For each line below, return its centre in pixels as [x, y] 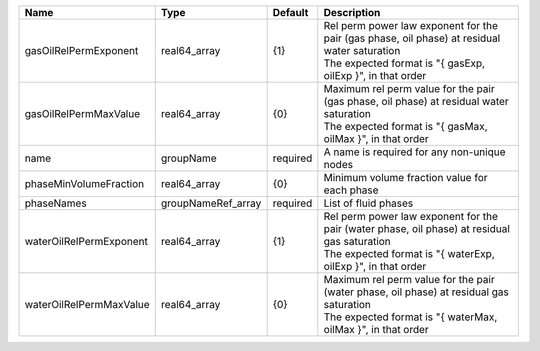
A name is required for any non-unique [414, 152]
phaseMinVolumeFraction [84, 183]
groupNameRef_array [211, 203]
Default [290, 12]
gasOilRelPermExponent [81, 50]
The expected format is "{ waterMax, [410, 317]
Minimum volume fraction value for [405, 177]
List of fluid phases [368, 203]
